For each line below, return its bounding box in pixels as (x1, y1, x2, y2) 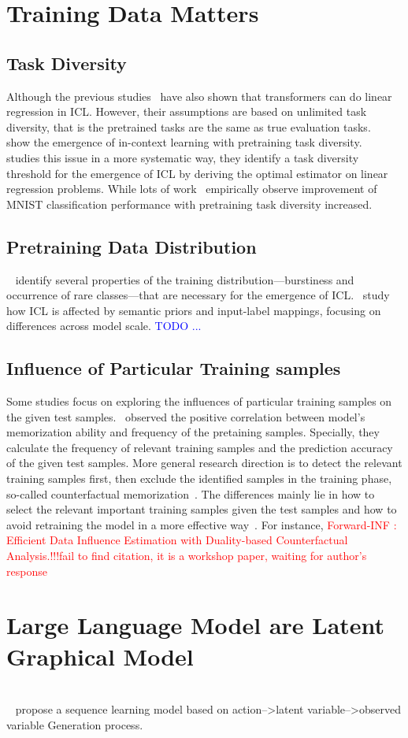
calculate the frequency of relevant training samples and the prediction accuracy (6, 439, 393, 455)
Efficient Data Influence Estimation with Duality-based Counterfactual (6, 532, 348, 548)
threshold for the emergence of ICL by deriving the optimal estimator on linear (6, 165, 388, 181)
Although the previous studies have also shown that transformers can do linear (6, 87, 392, 104)
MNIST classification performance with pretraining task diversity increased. (6, 195, 373, 212)
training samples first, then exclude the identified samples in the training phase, (6, 470, 392, 487)
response (6, 562, 47, 579)
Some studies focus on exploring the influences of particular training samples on (6, 393, 392, 410)
